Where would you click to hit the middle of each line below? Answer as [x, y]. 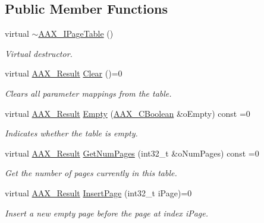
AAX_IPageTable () [76, 34]
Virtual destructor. [39, 53]
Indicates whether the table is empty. [71, 133]
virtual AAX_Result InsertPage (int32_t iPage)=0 [98, 192]
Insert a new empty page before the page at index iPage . [107, 213]
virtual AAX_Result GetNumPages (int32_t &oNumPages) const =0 [132, 153]
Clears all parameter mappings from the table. [88, 93]
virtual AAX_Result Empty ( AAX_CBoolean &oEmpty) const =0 [128, 113]
